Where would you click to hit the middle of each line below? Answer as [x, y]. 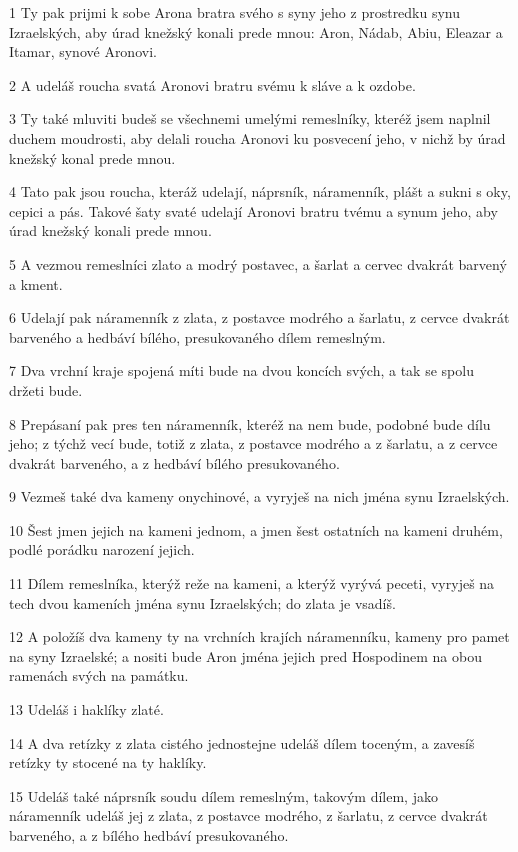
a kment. [36, 283]
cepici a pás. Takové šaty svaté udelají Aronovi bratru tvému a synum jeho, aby [253, 210]
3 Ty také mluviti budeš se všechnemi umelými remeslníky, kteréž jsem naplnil [250, 118]
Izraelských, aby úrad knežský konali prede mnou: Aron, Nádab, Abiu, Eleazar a [256, 31]
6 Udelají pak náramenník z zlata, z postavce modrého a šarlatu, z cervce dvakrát [259, 317]
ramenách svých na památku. [99, 675]
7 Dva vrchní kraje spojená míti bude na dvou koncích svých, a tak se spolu [241, 370]
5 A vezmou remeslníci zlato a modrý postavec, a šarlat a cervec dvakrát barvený [258, 263]
